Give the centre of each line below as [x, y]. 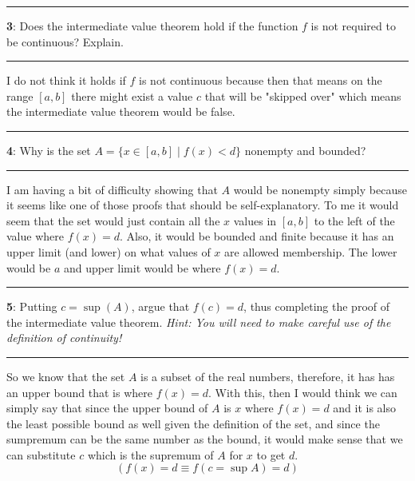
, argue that [160, 306]
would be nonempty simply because [320, 189]
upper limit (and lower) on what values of [109, 251]
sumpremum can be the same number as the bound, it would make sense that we [205, 439]
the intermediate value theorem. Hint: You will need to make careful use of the [199, 322]
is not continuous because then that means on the [261, 80]
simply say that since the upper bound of [107, 408]
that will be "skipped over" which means [303, 95]
